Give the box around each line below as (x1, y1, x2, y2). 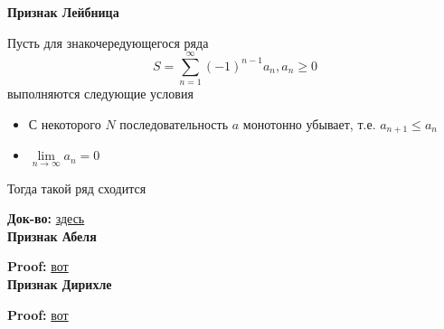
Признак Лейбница (7, 3, 119, 21)
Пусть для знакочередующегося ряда (7, 33, 209, 52)
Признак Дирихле (7, 274, 112, 293)
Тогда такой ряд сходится (7, 178, 146, 197)
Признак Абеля (7, 226, 97, 245)
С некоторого (28, 114, 101, 133)
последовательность (119, 114, 229, 133)
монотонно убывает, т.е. (242, 114, 376, 133)
